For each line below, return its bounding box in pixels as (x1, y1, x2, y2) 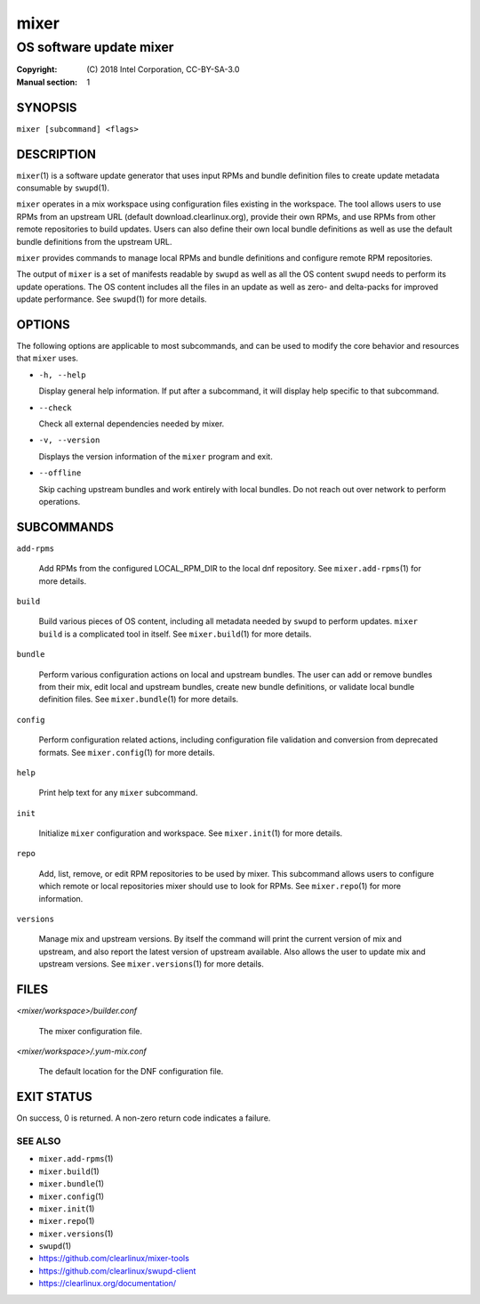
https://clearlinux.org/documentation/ (38, 1278, 177, 1289)
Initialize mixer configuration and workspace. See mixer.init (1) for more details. (38, 828, 343, 838)
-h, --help (38, 369, 86, 380)
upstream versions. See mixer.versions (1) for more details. (38, 959, 264, 969)
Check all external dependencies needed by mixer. (38, 418, 225, 429)
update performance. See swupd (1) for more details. (16, 294, 208, 304)
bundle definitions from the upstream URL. (16, 236, 172, 247)
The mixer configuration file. (38, 1025, 142, 1036)
